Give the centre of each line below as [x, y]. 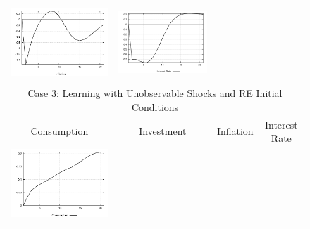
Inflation [235, 131]
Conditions [155, 106]
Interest [281, 124]
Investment [163, 131]
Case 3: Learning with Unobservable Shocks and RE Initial [155, 93]
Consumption [60, 131]
